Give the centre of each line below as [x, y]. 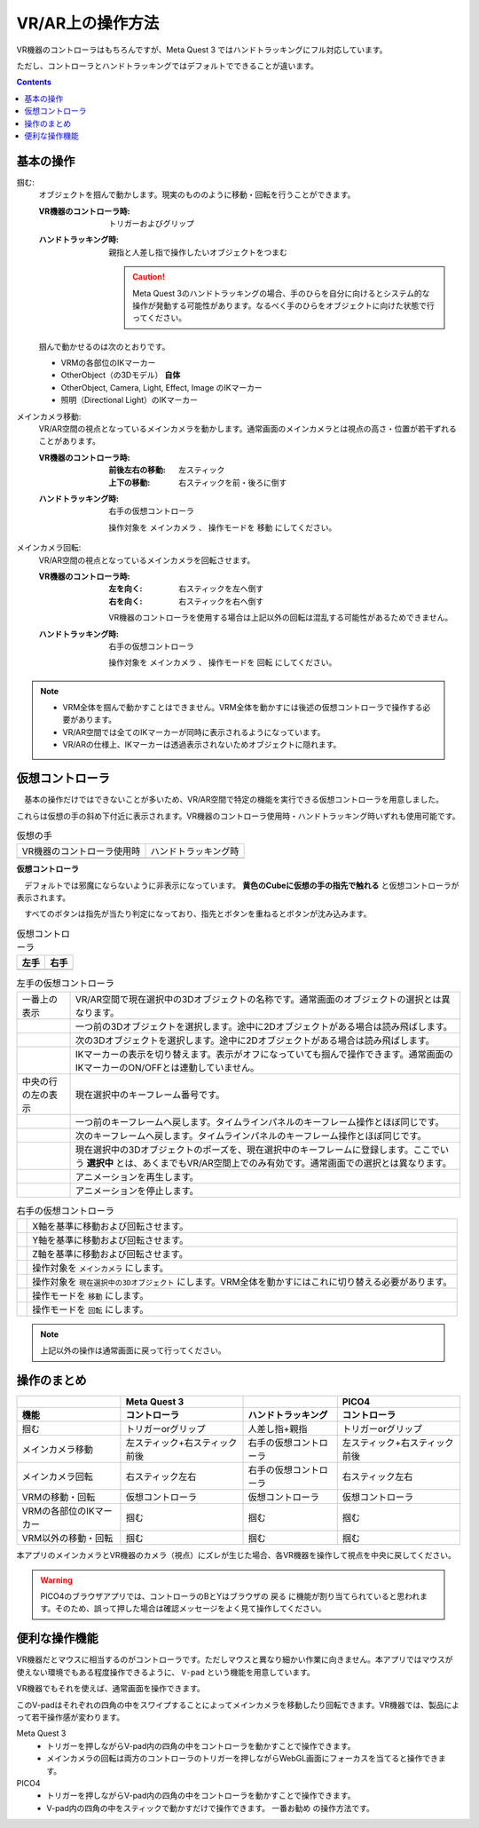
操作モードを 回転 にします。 [90, 1310]
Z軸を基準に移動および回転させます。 [110, 1254]
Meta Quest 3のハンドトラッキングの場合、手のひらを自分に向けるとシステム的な [281, 293]
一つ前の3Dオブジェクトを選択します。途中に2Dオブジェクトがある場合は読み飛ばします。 [264, 1026]
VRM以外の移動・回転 [67, 1539]
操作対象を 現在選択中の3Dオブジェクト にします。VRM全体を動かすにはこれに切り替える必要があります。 [242, 1282]
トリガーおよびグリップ [151, 223]
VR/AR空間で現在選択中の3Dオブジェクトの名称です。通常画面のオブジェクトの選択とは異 [263, 999]
